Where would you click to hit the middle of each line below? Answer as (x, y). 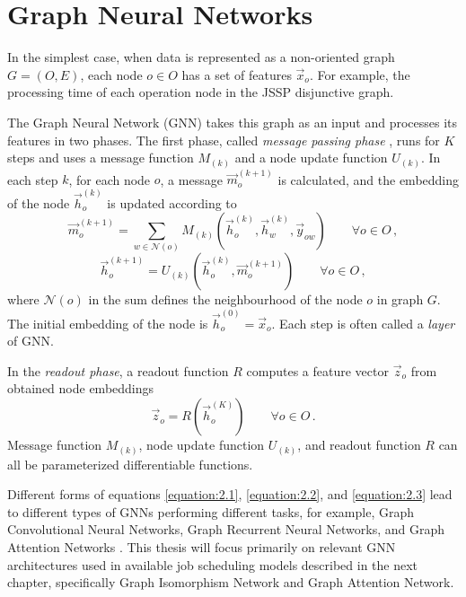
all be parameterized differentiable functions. (130, 464)
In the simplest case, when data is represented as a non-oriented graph (201, 57)
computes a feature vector (317, 370)
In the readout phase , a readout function (118, 370)
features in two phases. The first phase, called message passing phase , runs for (224, 140)
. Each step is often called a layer (363, 323)
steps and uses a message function (101, 158)
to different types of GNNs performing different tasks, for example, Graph (211, 511)
